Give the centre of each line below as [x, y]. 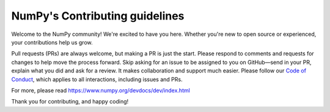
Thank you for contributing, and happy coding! [70, 102]
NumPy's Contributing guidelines [98, 16]
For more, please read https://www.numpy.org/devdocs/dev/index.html [101, 90]
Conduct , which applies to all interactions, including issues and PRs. [97, 79]
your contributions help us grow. [52, 42]
